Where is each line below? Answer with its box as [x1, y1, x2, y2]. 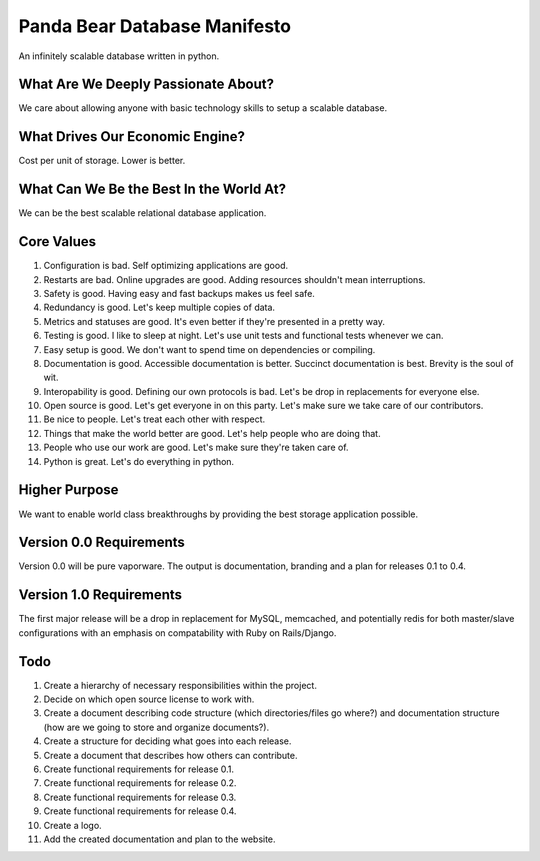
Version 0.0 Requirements [18, 534, 185, 551]
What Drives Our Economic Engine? [18, 128, 245, 145]
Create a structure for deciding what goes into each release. [43, 735, 292, 747]
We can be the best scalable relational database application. [18, 207, 267, 219]
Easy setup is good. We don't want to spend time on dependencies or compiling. [43, 343, 376, 355]
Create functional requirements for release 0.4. [43, 805, 237, 817]
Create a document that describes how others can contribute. [43, 749, 299, 761]
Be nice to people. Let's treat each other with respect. [43, 413, 266, 425]
